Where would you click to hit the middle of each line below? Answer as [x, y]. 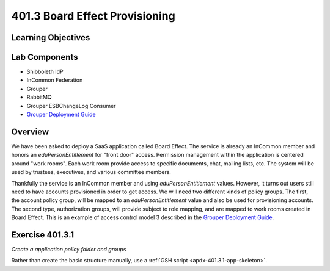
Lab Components [45, 57]
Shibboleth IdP [45, 72]
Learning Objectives [51, 38]
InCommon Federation [55, 80]
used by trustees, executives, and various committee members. [91, 172]
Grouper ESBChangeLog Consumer [71, 106]
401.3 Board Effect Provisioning [93, 16]
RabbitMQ [39, 97]
